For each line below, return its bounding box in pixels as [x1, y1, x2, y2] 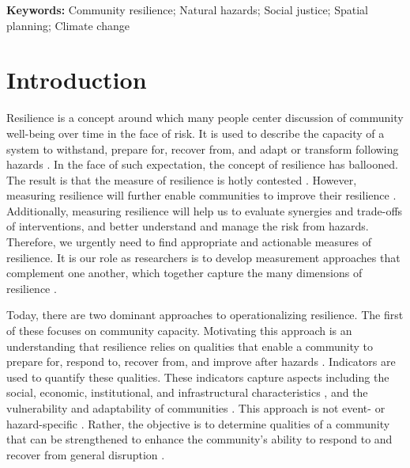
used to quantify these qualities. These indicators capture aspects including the [6, 368, 389, 385]
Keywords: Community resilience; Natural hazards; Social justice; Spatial [6, 2, 368, 17]
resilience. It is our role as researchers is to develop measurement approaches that [6, 249, 401, 265]
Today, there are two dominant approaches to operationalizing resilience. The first [6, 306, 404, 323]
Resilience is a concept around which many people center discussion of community [6, 109, 404, 126]
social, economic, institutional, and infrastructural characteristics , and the [6, 384, 368, 401]
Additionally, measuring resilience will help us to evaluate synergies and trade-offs [6, 202, 403, 219]
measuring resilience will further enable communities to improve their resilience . [6, 187, 397, 204]
